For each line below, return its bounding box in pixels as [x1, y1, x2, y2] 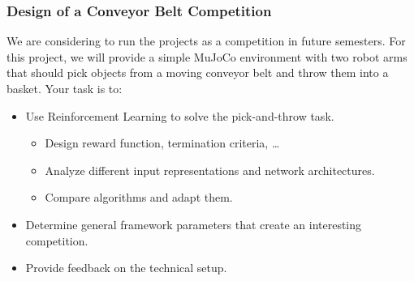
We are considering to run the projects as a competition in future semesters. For [6, 32, 406, 49]
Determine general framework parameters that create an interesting [25, 215, 362, 232]
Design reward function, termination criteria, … [45, 134, 280, 151]
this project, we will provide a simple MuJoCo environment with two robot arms [6, 48, 408, 65]
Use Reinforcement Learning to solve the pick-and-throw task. [25, 107, 334, 124]
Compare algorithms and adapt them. [45, 189, 233, 206]
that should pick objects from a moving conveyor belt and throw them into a [6, 64, 389, 81]
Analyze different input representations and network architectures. [45, 161, 375, 178]
